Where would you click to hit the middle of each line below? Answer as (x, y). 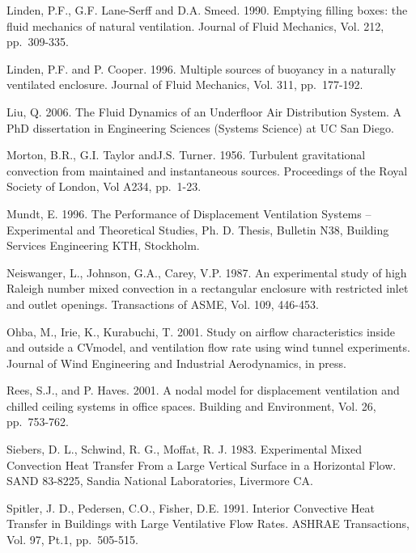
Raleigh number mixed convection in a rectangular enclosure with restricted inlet (208, 288)
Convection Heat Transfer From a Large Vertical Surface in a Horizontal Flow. (202, 464)
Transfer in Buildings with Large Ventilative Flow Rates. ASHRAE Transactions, (208, 523)
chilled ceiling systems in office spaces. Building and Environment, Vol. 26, (191, 405)
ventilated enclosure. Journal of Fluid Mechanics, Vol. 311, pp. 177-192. (185, 84)
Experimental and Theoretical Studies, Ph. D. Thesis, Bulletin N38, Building (198, 229)
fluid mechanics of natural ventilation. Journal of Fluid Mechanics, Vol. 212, (195, 25)
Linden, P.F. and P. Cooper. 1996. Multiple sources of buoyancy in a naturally (202, 68)
